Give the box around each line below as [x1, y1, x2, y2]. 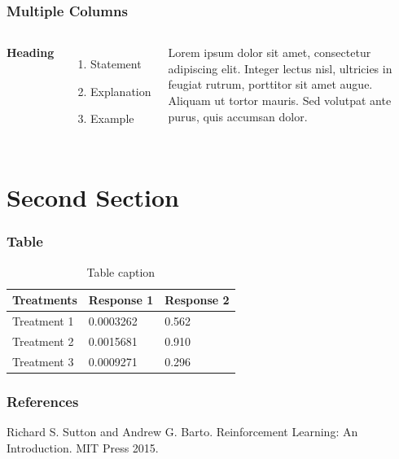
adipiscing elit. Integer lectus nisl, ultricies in [168, 59, 392, 76]
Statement [90, 55, 142, 72]
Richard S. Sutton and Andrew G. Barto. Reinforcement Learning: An [7, 423, 358, 440]
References [7, 391, 79, 411]
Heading [7, 44, 55, 61]
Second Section [7, 181, 179, 214]
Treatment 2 [12, 332, 74, 349]
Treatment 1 [12, 313, 74, 330]
